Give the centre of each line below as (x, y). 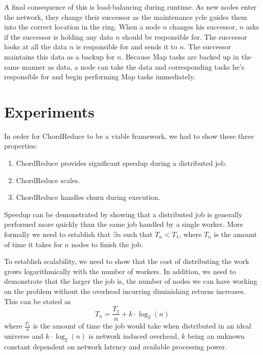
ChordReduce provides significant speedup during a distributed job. (121, 163)
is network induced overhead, (134, 336)
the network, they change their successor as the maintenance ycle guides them (126, 17)
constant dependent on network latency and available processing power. (115, 346)
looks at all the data (36, 47)
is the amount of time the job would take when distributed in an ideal (142, 326)
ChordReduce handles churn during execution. (88, 197)
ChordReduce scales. (48, 180)
